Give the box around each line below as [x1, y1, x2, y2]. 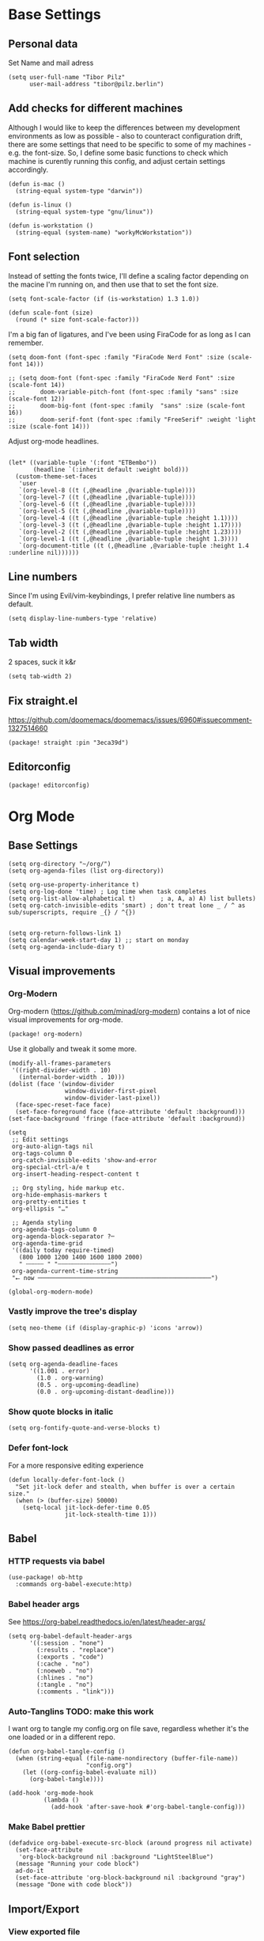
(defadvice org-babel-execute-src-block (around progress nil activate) [8, 1839, 253, 1848]
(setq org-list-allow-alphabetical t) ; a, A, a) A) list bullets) [8, 895, 257, 902]
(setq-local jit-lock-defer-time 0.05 [22, 1503, 150, 1511]
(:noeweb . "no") [36, 1666, 93, 1675]
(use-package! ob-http [8, 1574, 83, 1582]
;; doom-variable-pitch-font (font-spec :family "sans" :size [8, 388, 239, 396]
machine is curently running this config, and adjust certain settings [8, 156, 225, 165]
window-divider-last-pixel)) [64, 1094, 160, 1102]
